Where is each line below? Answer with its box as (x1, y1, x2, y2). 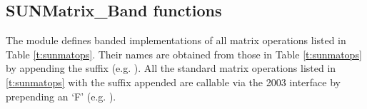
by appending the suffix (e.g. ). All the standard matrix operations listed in (6, 61, 336, 76)
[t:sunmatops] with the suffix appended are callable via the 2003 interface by (6, 74, 341, 89)
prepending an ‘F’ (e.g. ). (6, 88, 116, 103)
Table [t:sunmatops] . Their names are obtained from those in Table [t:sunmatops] (6, 46, 362, 61)
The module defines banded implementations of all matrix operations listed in (6, 33, 346, 48)
